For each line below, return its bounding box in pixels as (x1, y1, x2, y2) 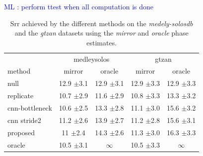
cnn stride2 (7, 115, 41, 125)
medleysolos (73, 53, 110, 64)
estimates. (86, 37, 117, 47)
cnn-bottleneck (7, 103, 52, 113)
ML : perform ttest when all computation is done (4, 1, 154, 11)
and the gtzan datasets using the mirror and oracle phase (14, 28, 189, 38)
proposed (7, 127, 35, 137)
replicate (7, 90, 34, 101)
